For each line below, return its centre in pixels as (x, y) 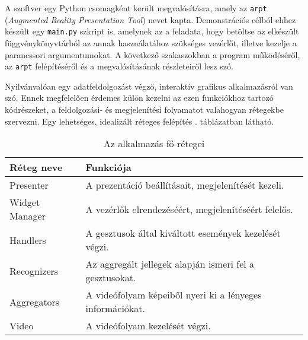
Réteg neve (36, 167)
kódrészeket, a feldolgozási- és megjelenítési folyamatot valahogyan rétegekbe (144, 109)
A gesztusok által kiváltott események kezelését (183, 233)
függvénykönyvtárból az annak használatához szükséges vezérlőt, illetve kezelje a (151, 42)
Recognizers (34, 271)
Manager (28, 216)
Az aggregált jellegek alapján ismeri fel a (170, 264)
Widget (25, 202)
